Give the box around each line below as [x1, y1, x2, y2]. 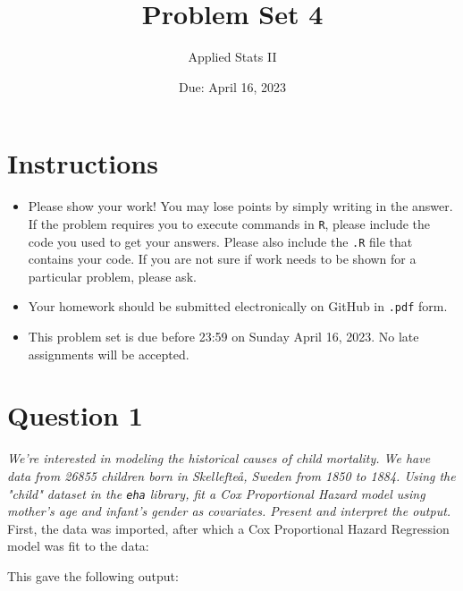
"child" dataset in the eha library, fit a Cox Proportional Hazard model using [7, 484, 425, 502]
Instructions [7, 145, 158, 182]
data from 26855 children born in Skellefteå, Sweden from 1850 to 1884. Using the [7, 466, 456, 485]
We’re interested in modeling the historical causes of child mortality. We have [7, 449, 431, 468]
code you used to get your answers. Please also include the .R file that [28, 232, 413, 250]
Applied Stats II [188, 47, 277, 66]
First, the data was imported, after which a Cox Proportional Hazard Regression [7, 519, 450, 537]
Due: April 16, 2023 [178, 77, 287, 96]
